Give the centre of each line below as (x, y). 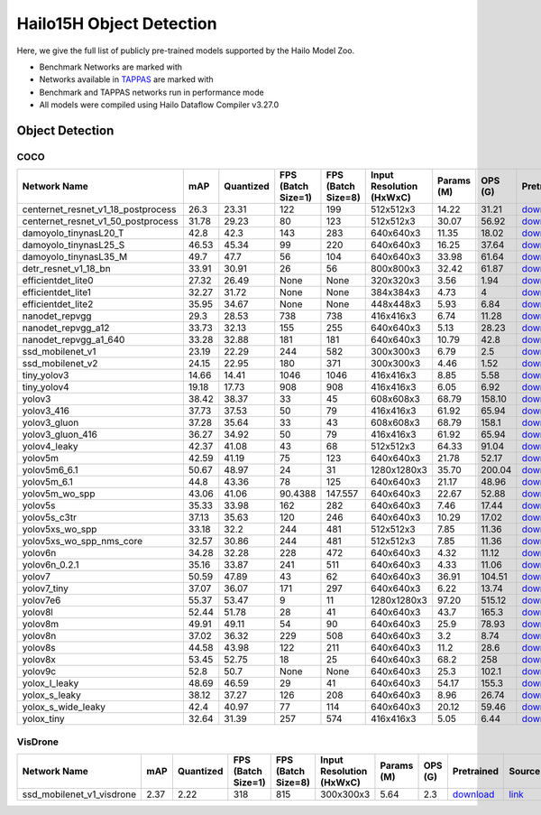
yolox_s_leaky (51, 695)
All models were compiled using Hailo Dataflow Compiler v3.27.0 (159, 105)
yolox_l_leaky (50, 683)
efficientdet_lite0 (58, 281)
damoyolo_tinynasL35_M (75, 257)
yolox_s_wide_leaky (64, 707)
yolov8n (39, 636)
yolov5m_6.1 (48, 482)
